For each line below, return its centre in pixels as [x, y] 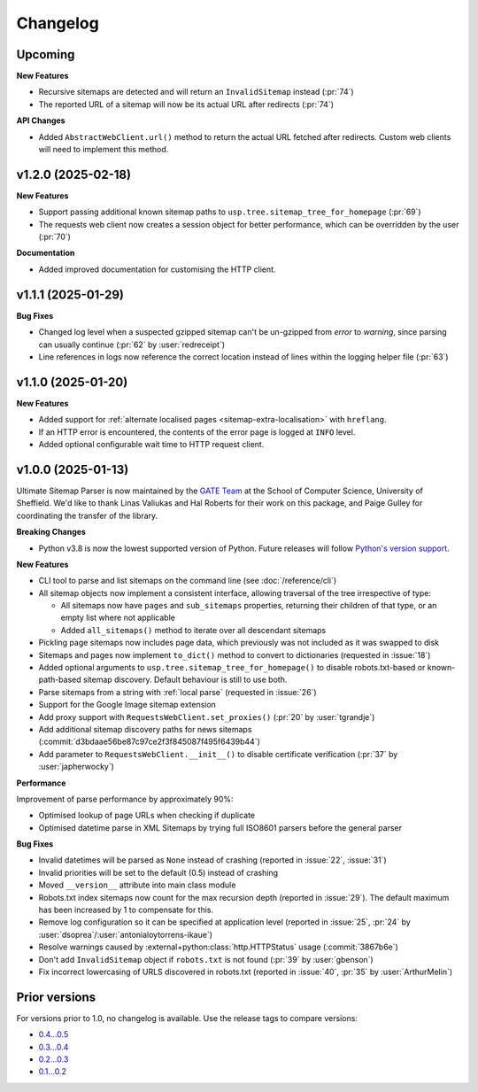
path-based [60, 680]
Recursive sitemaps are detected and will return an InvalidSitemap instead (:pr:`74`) [196, 92]
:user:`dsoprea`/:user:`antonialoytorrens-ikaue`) [125, 934]
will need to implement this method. [104, 150]
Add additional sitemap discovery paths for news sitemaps [145, 729]
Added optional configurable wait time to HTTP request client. [151, 445]
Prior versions [56, 997]
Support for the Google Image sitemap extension [127, 705]
